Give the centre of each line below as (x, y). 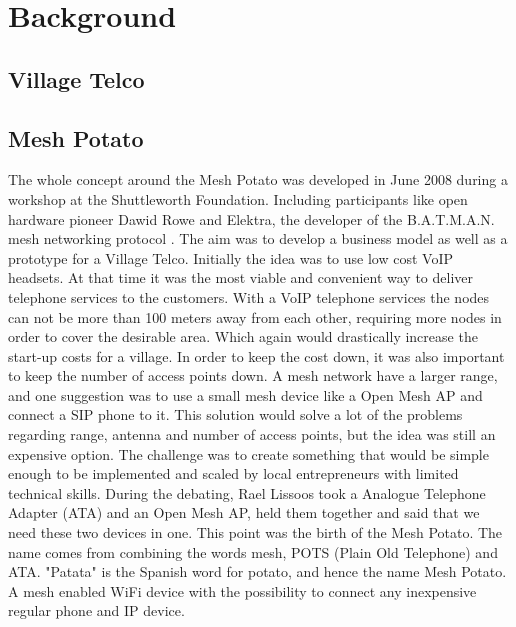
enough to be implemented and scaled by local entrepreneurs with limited (233, 473)
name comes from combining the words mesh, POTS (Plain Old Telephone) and (253, 551)
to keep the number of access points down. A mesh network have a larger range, (253, 375)
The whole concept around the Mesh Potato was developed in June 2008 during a (258, 179)
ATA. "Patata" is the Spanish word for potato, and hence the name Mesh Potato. (257, 571)
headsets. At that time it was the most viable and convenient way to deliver (241, 277)
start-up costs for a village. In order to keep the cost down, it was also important (256, 355)
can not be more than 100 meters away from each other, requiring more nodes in (255, 316)
